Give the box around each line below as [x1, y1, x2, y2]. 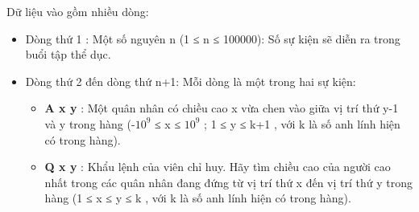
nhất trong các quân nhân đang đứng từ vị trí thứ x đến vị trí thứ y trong [44, 173, 413, 190]
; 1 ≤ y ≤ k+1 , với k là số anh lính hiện [204, 115, 400, 132]
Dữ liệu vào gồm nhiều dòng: [6, 3, 149, 19]
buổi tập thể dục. [25, 46, 111, 63]
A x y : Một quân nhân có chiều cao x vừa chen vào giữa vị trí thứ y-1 [44, 100, 399, 116]
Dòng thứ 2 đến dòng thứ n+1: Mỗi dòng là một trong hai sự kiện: [25, 72, 356, 89]
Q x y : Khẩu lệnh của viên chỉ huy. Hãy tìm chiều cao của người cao [44, 158, 391, 175]
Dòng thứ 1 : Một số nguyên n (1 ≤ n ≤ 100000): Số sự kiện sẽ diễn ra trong [25, 30, 400, 47]
